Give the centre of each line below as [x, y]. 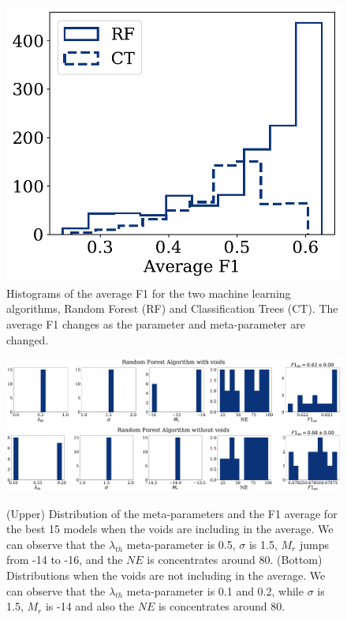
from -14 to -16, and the [65, 560]
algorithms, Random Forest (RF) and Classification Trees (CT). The [172, 308]
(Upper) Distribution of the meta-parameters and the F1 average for [172, 513]
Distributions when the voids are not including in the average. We [166, 575]
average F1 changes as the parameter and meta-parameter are [156, 324]
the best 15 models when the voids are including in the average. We [170, 529]
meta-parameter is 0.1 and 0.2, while [215, 590]
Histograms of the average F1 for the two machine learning [149, 293]
